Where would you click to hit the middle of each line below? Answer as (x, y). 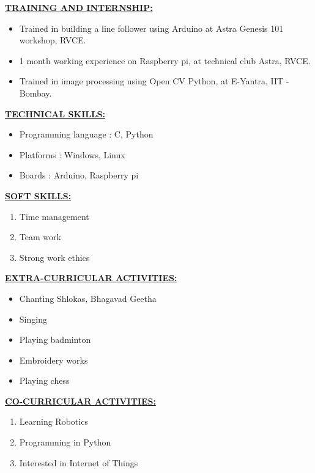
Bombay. (35, 93)
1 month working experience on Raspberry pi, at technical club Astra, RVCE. (165, 60)
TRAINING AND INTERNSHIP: (79, 7)
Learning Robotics (54, 421)
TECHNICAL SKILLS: (55, 113)
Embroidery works (54, 360)
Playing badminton (55, 339)
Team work (40, 237)
